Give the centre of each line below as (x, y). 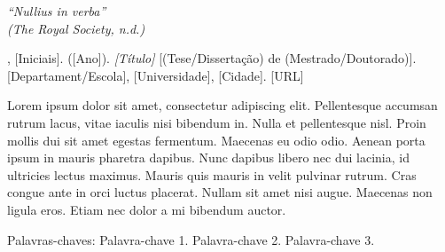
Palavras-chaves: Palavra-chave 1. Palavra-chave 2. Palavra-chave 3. (191, 239)
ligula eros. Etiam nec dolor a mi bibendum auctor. (147, 209)
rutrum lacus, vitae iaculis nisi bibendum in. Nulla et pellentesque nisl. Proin (217, 122)
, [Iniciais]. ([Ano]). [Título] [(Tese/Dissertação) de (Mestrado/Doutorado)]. (212, 58)
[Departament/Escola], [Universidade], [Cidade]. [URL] (156, 75)
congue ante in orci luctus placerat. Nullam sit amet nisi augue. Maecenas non (220, 192)
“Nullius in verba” (57, 11)
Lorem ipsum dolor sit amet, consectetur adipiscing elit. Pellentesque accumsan (222, 105)
